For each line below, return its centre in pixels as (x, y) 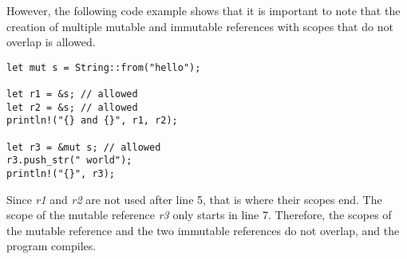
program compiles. (51, 246)
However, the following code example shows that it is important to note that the (203, 10)
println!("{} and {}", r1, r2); (92, 121)
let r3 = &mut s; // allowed (84, 147)
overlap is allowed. (51, 42)
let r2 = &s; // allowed (72, 107)
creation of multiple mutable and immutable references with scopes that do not (200, 26)
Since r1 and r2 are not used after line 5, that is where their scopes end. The (194, 199)
